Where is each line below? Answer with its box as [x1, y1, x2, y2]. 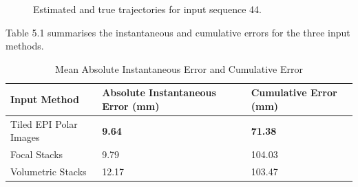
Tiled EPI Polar [10, 116, 78, 131]
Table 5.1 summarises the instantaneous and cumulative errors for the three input [6, 25, 350, 39]
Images [10, 130, 40, 144]
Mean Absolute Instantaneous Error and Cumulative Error [55, 61, 303, 76]
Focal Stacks [10, 147, 63, 162]
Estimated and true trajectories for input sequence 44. [33, 2, 262, 16]
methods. [6, 38, 44, 53]
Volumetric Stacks [10, 164, 87, 179]
